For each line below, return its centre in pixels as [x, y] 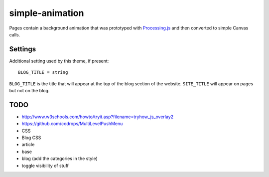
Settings [23, 49]
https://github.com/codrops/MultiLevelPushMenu [72, 124]
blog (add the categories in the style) [60, 159]
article [28, 145]
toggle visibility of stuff [45, 166]
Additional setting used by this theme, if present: [59, 61]
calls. [15, 34]
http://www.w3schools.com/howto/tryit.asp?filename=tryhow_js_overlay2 [98, 117]
